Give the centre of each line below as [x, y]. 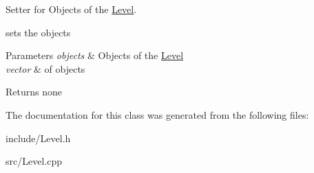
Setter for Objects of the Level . [71, 9]
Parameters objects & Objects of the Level [95, 55]
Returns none [34, 92]
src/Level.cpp [34, 161]
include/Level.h [38, 138]
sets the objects [38, 32]
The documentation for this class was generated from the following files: [157, 114]
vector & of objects [45, 68]
